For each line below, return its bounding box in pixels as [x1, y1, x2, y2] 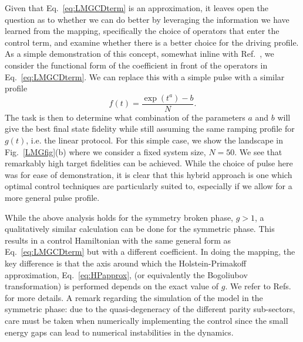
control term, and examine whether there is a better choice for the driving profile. [5, 36, 299, 48]
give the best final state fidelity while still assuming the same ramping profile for [5, 122, 295, 135]
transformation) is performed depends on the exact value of [5, 280, 219, 292]
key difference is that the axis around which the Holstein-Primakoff [5, 256, 247, 269]
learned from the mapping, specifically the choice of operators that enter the [5, 25, 280, 37]
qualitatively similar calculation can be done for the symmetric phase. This [5, 223, 275, 235]
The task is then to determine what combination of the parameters [5, 111, 245, 123]
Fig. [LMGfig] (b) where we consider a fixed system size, [5, 145, 206, 158]
